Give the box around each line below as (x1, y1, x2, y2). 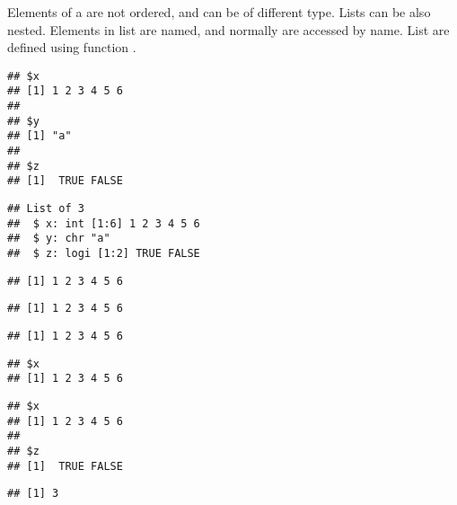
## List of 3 (7, 202, 84, 216)
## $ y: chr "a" (7, 232, 110, 245)
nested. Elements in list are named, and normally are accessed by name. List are (7, 20, 450, 39)
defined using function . (7, 38, 136, 57)
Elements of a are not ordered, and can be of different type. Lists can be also (7, 3, 431, 21)
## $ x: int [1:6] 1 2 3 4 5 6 (7, 217, 200, 230)
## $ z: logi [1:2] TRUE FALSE (7, 247, 200, 260)
